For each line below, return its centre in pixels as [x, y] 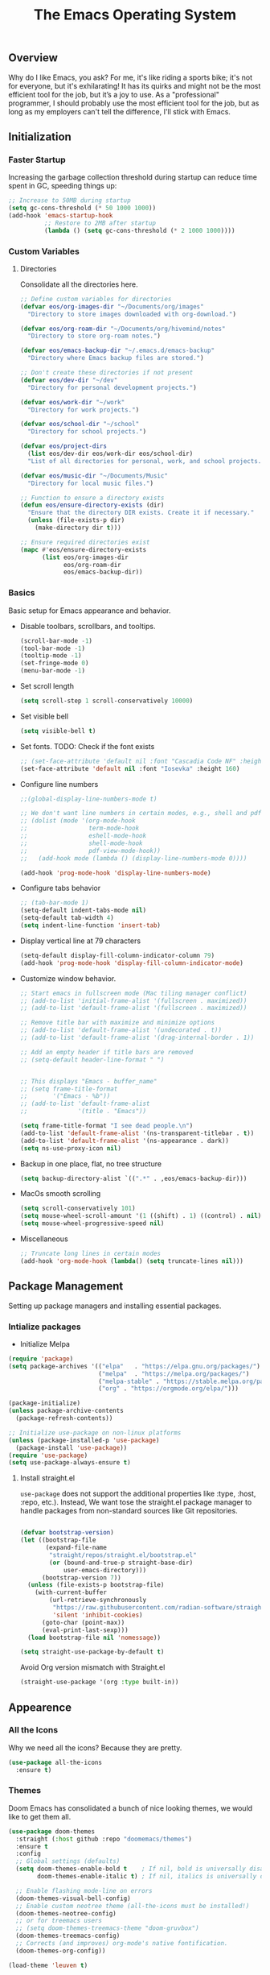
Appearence [40, 1707]
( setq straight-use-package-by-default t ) [92, 1652]
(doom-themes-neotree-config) [66, 1913]
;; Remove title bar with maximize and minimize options [117, 1023]
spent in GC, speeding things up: [63, 186]
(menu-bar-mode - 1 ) [53, 671]
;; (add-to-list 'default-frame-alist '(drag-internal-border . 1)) [137, 1038]
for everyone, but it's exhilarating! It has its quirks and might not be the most [135, 85]
